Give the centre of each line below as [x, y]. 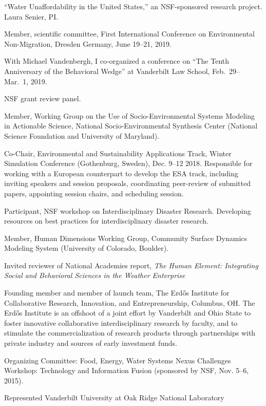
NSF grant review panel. [43, 98]
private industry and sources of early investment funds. [91, 343]
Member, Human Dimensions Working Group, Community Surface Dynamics [126, 238]
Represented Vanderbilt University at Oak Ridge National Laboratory [114, 398]
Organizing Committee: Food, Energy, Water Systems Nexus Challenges [118, 360]
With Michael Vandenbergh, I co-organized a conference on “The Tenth [117, 61]
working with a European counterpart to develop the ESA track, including [121, 173]
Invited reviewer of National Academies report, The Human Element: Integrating [131, 265]
